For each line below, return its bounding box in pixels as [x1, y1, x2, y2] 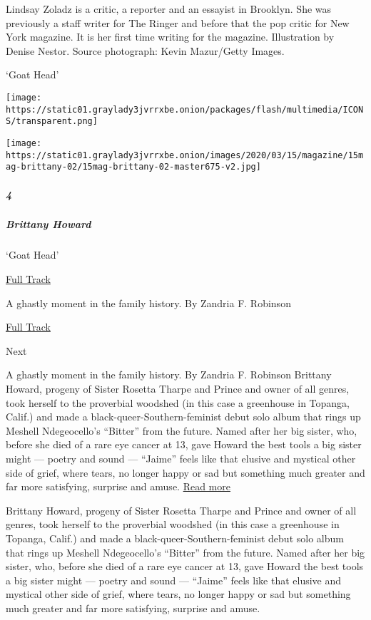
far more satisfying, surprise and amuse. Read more [6, 479, 230, 494]
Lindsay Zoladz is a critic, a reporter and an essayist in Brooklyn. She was [6, 1, 332, 16]
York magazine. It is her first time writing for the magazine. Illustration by [6, 29, 335, 44]
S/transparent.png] [6, 116, 98, 127]
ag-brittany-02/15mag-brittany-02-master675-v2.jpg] [6, 162, 261, 172]
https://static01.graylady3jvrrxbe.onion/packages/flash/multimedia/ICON [6, 104, 364, 115]
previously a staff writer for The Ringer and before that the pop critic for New [6, 15, 350, 30]
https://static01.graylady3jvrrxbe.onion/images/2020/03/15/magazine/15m [6, 150, 364, 160]
